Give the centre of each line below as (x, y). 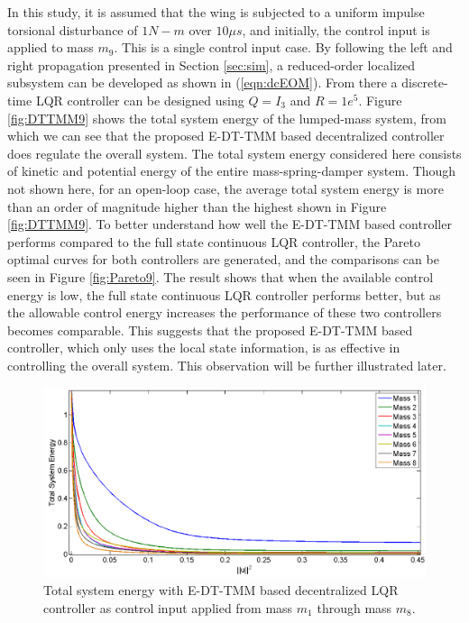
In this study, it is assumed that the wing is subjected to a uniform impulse (216, 12)
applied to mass (51, 47)
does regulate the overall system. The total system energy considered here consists (234, 153)
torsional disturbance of (73, 29)
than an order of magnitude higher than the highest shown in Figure (197, 206)
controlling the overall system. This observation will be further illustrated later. (227, 365)
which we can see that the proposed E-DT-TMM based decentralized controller (226, 136)
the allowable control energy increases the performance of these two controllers (225, 312)
